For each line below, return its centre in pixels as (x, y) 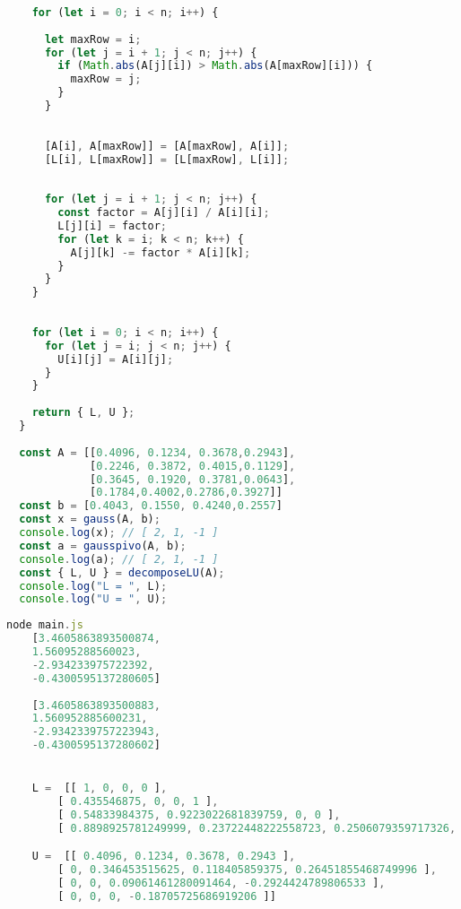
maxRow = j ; (106, 79)
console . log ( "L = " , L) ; (93, 586)
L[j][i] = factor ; (113, 225)
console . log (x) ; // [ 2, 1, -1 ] (119, 532)
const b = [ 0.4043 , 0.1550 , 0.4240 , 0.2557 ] (151, 506)
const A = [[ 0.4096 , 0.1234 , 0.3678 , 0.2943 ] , (157, 452)
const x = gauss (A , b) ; (90, 519)
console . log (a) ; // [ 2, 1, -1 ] (119, 559)
